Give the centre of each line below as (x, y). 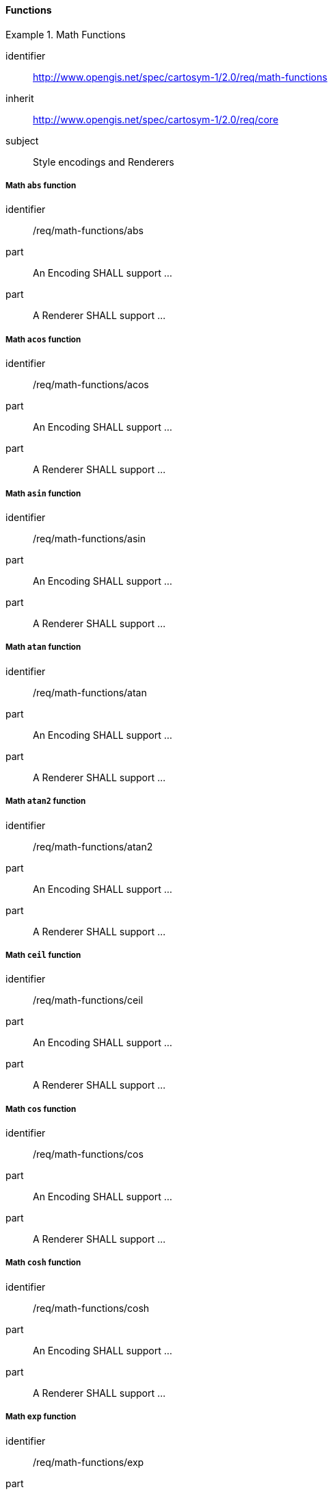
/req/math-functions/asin (89, 538)
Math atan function (43, 647)
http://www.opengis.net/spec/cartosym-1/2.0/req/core (156, 119)
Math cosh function (43, 1263)
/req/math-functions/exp (89, 1462)
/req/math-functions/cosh (91, 1308)
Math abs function (41, 186)
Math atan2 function (46, 801)
